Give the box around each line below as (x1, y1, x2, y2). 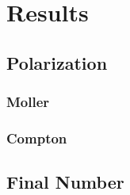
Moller (6, 92, 50, 112)
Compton (6, 128, 67, 147)
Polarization (6, 50, 108, 75)
